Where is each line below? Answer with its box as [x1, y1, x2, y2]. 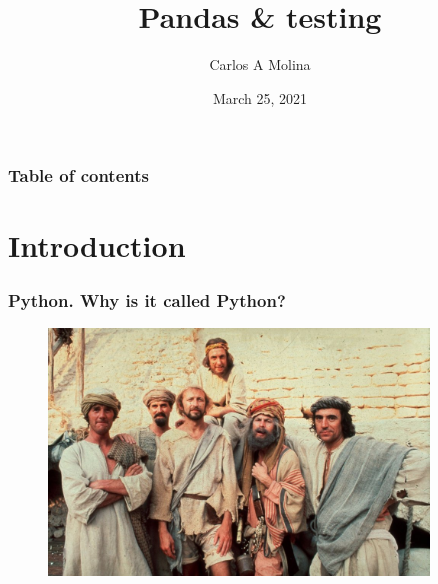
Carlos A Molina [209, 54, 311, 75]
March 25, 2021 [212, 87, 308, 108]
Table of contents [8, 163, 149, 188]
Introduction [8, 225, 186, 266]
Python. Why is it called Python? [8, 287, 286, 312]
